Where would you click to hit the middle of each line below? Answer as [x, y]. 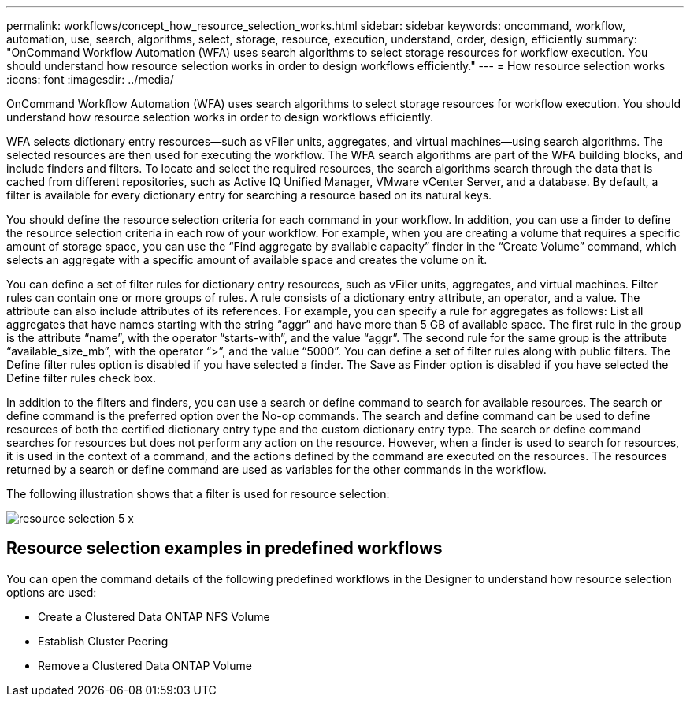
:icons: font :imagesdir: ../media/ [90, 79]
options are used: [52, 592]
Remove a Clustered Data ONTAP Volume [145, 665]
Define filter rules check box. [82, 378]
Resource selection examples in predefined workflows [224, 549]
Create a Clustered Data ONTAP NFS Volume [154, 616]
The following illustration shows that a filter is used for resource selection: [198, 494]
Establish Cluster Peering [103, 641]
